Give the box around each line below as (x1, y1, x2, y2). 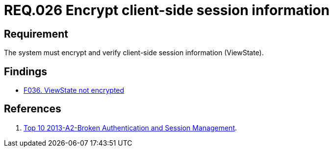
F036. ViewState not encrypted (24, 86, 125, 95)
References (4, 103, 61, 115)
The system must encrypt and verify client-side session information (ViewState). (4, 48, 264, 57)
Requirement (4, 27, 69, 40)
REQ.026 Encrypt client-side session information (4, 2, 330, 19)
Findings (4, 65, 48, 78)
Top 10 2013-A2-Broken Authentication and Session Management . (24, 123, 237, 132)
